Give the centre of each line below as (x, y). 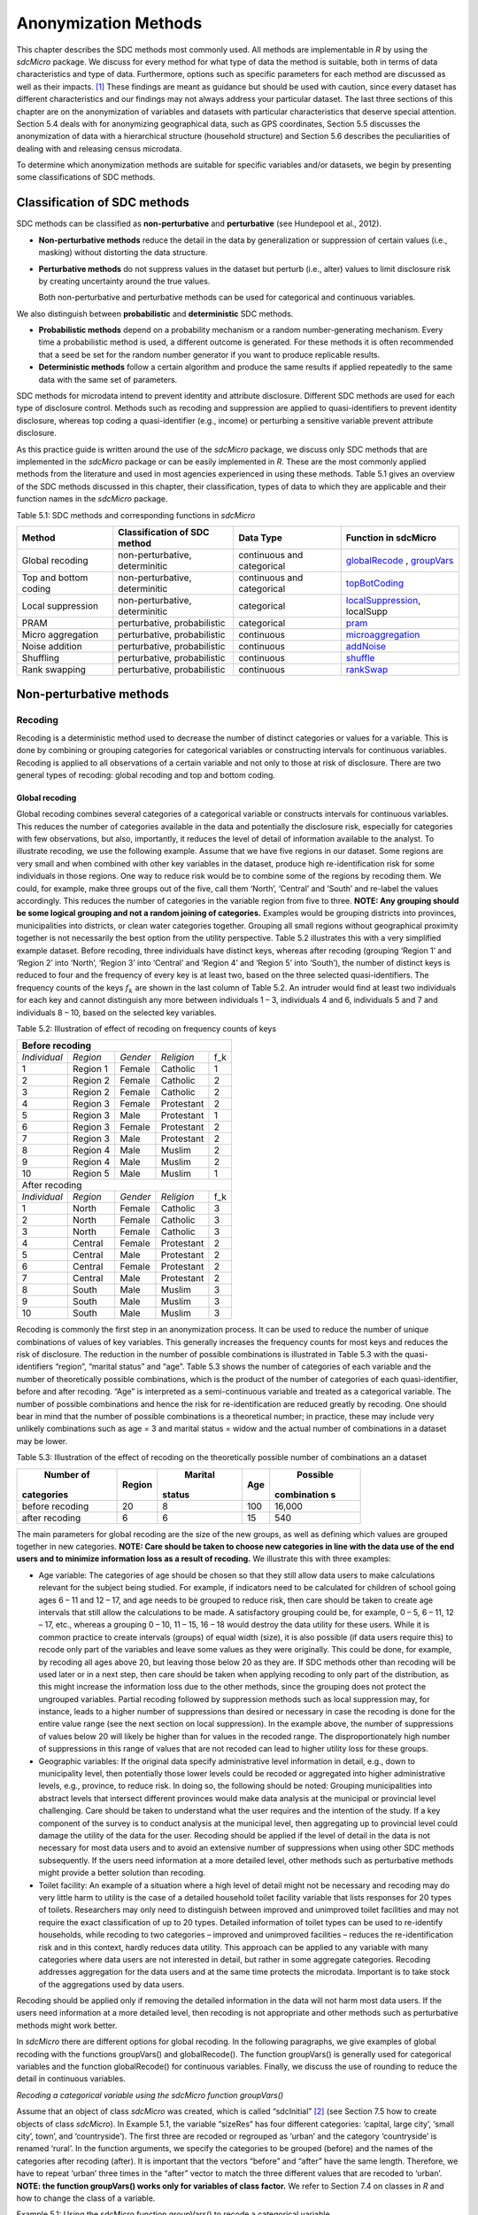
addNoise (366, 646)
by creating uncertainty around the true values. (124, 281)
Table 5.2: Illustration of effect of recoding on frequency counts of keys (146, 1029)
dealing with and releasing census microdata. (99, 148)
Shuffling (41, 657)
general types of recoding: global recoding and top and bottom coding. (146, 774)
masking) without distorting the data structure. (123, 253)
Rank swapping (54, 669)
